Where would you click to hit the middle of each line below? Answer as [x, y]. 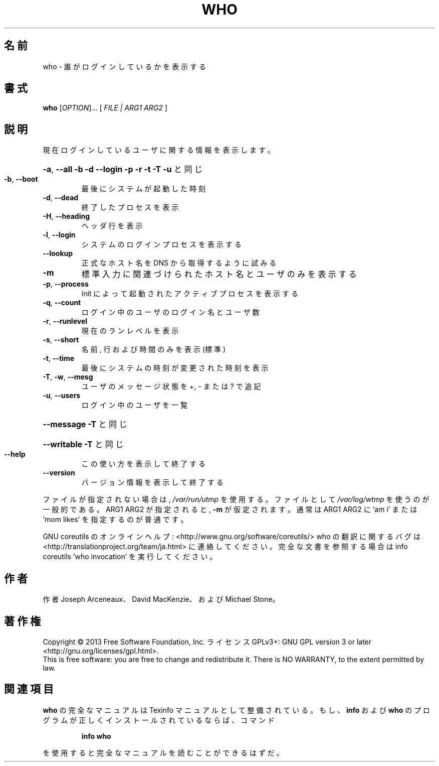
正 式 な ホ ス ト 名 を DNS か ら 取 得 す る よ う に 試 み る [179, 263]
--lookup [58, 253]
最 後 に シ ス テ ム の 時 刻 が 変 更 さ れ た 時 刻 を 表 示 [175, 368]
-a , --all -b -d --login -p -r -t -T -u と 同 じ [123, 169]
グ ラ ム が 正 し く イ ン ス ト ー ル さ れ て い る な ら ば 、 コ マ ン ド [159, 720]
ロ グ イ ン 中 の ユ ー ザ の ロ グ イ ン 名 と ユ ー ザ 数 [170, 312]
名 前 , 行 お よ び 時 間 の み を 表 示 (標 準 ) [154, 349]
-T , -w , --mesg [68, 377]
